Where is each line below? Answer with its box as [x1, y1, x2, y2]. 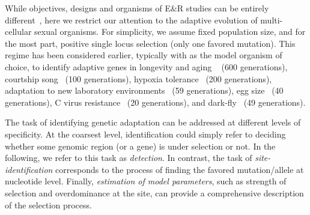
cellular [5, 25, 32, 38]
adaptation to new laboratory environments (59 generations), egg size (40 [5, 84, 284, 97]
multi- [260, 13, 283, 26]
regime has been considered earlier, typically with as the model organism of [5, 49, 282, 61]
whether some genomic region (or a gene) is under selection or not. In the [5, 139, 276, 152]
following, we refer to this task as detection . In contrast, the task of [5, 151, 252, 164]
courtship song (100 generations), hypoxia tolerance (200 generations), [5, 72, 272, 85]
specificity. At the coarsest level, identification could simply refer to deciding [5, 127, 286, 140]
